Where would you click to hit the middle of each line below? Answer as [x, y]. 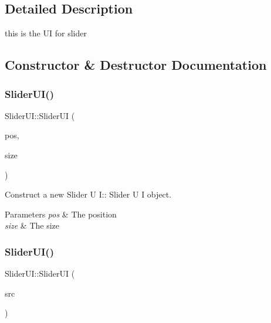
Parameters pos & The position [61, 214]
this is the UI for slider [46, 33]
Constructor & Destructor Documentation [136, 65]
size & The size [32, 225]
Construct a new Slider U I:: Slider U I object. [88, 194]
